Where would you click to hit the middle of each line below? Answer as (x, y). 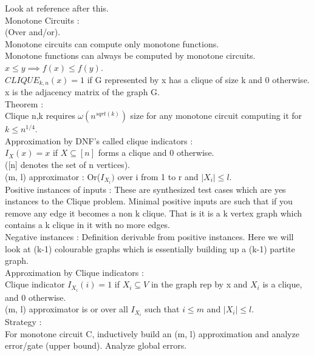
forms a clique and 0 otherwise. (156, 153)
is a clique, (282, 284)
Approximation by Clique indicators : (74, 272)
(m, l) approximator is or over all (67, 309)
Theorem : (24, 103)
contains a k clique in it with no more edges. (88, 225)
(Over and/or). (33, 32)
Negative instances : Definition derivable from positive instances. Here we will (149, 237)
